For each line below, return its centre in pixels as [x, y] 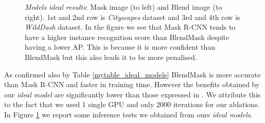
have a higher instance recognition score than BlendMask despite [127, 37]
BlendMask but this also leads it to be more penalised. [111, 57]
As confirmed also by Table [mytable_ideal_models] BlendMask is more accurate [132, 74]
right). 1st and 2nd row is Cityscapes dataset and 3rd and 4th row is [132, 17]
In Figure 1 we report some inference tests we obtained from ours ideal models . [128, 114]
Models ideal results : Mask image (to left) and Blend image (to [123, 7]
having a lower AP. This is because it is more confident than [120, 47]
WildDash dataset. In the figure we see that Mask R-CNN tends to [130, 27]
